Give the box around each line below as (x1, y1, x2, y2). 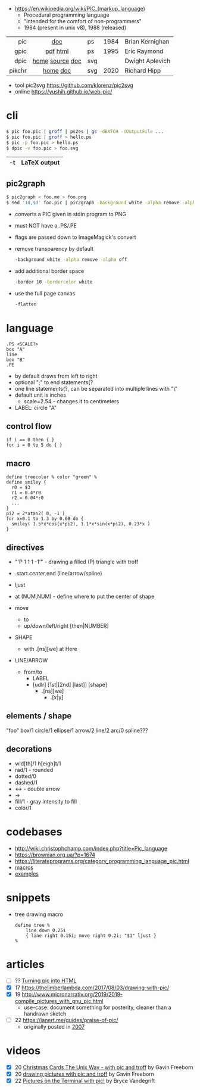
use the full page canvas (14, 289, 76, 297)
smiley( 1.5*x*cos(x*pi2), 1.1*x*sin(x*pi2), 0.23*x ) (11, 521, 151, 527)
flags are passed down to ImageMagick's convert (14, 233, 136, 241)
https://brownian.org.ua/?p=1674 (14, 851, 96, 858)
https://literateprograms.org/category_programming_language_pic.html (14, 857, 189, 864)
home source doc (32, 57, 82, 65)
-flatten (14, 301, 37, 307)
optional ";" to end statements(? (14, 378, 93, 386)
